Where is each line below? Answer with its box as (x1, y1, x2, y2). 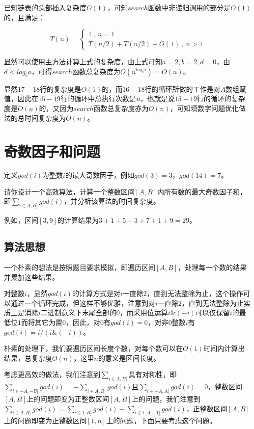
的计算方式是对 (72, 288, 120, 298)
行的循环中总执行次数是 (60, 93, 137, 104)
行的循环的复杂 (197, 93, 245, 104)
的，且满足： (4, 12, 45, 22)
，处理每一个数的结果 (178, 262, 247, 272)
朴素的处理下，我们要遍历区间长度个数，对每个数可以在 (4, 343, 183, 353)
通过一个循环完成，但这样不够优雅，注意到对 (10, 297, 155, 308)
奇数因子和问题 (4, 141, 101, 161)
